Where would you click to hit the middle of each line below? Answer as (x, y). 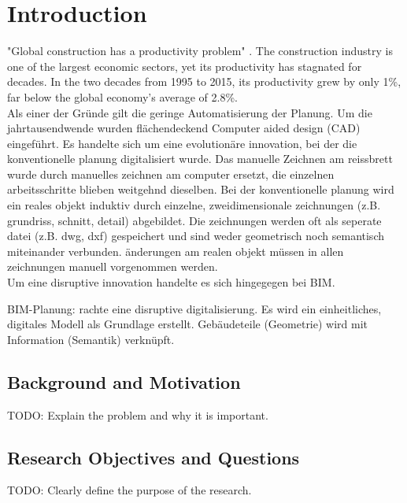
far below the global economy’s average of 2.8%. (122, 96)
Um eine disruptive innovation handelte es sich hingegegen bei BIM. (171, 282)
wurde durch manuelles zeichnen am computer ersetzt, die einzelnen (171, 174)
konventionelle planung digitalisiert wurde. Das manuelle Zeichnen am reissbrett (200, 159)
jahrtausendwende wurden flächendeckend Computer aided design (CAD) (184, 128)
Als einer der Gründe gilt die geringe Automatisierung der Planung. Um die (190, 112)
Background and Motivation (124, 381)
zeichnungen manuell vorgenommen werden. (113, 266)
